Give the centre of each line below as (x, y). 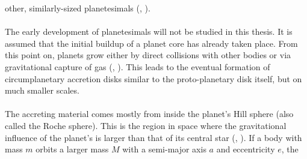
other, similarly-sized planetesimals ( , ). (78, 8)
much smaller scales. (42, 90)
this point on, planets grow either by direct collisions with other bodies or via (148, 55)
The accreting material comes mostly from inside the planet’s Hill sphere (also (149, 114)
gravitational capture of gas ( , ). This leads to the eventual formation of (138, 66)
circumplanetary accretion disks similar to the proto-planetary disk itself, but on (153, 78)
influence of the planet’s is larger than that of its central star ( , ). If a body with (153, 137)
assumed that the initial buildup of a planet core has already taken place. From (151, 43)
